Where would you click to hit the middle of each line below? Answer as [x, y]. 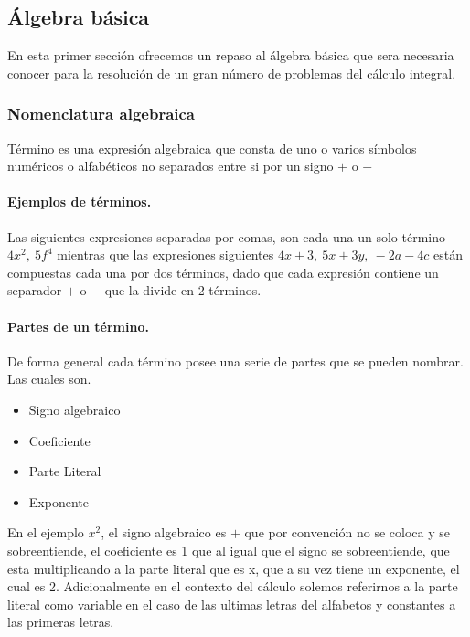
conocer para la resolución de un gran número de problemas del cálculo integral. [232, 73]
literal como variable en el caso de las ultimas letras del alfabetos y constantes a [232, 604]
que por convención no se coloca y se [347, 532]
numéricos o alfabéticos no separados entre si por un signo [171, 166]
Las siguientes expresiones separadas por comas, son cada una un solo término [227, 236]
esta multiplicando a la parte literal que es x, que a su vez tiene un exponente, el [234, 568]
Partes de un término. [78, 326]
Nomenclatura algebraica [101, 114]
